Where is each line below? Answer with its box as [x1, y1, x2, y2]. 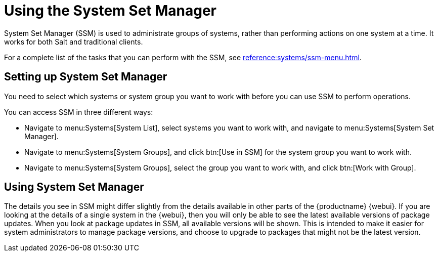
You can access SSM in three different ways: [4, 107, 153, 116]
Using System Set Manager [4, 181, 144, 194]
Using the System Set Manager [4, 2, 216, 19]
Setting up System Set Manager [4, 70, 167, 83]
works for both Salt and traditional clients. [4, 37, 143, 46]
